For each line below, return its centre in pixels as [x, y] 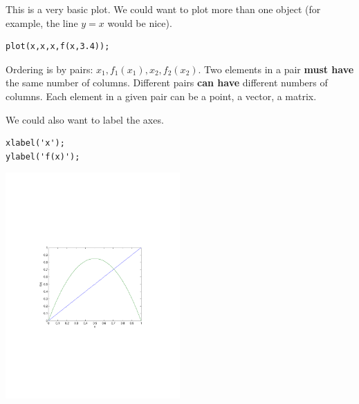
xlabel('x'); [35, 143]
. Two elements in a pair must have [276, 69]
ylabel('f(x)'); [43, 156]
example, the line [42, 22]
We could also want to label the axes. [85, 119]
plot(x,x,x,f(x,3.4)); [58, 47]
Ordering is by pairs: [49, 69]
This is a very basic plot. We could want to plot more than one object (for [163, 9]
